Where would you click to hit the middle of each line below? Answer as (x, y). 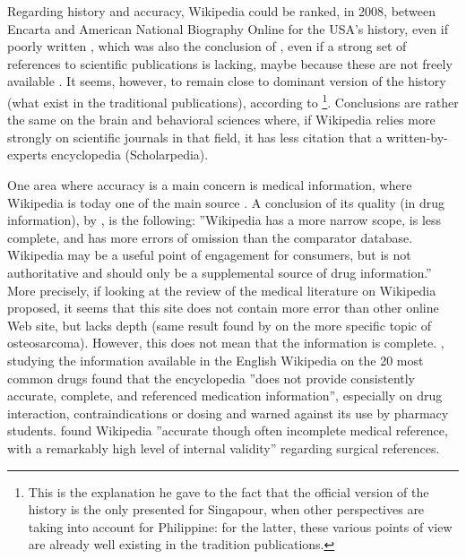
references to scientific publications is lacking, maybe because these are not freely (230, 63)
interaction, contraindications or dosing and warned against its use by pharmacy (228, 413)
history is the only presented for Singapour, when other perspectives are (226, 509)
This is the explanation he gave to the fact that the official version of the (229, 491)
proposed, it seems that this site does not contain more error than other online (223, 308)
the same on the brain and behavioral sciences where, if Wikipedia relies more (221, 120)
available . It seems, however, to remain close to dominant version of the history (227, 81)
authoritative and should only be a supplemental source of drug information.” (220, 272)
